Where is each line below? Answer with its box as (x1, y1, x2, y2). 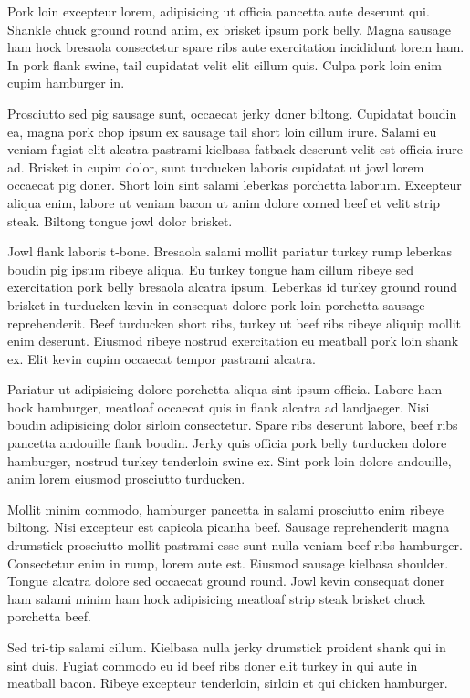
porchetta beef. (7, 607, 91, 626)
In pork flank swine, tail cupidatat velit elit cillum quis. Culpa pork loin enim (7, 55, 442, 74)
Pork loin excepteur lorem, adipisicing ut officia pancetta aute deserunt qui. (7, 2, 430, 20)
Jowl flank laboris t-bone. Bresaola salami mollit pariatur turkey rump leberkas (7, 242, 453, 261)
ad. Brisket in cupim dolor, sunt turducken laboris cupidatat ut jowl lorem (7, 157, 424, 176)
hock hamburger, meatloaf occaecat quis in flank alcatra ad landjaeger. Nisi (7, 397, 430, 416)
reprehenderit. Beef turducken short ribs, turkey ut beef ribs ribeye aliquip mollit (7, 313, 462, 332)
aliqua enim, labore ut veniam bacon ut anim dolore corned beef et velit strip (7, 193, 440, 212)
